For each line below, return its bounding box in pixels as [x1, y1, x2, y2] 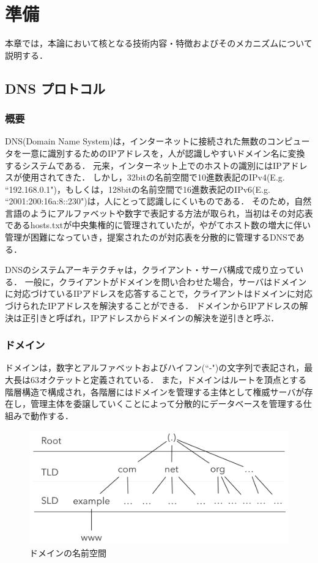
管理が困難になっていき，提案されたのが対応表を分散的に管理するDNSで [5, 231, 296, 244]
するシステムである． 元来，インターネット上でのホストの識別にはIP [5, 158, 282, 171]
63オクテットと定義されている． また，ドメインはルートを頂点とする [30, 373, 307, 386]
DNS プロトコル [5, 78, 105, 97]
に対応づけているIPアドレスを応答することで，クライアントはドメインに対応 [5, 287, 313, 300]
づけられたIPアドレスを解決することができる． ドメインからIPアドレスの [5, 299, 300, 312]
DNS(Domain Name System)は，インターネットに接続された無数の [5, 135, 267, 147]
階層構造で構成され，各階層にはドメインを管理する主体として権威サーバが [5, 385, 305, 398]
